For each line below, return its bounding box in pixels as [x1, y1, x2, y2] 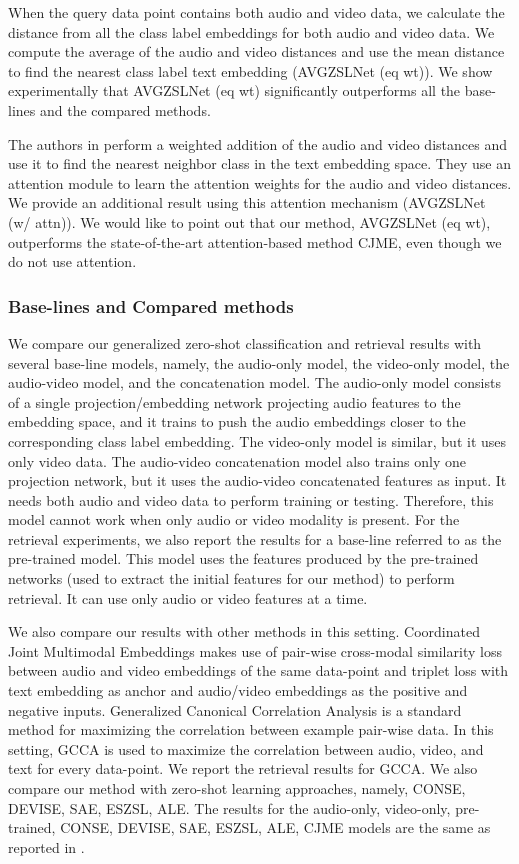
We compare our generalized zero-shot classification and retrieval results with [8, 332, 482, 353]
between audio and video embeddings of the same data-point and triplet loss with [8, 660, 509, 681]
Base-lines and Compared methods [8, 293, 294, 318]
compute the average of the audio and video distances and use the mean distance [8, 41, 505, 62]
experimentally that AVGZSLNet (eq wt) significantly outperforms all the [8, 80, 461, 101]
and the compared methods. [39, 99, 211, 120]
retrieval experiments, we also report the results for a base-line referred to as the [8, 528, 502, 549]
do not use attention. [8, 251, 137, 272]
